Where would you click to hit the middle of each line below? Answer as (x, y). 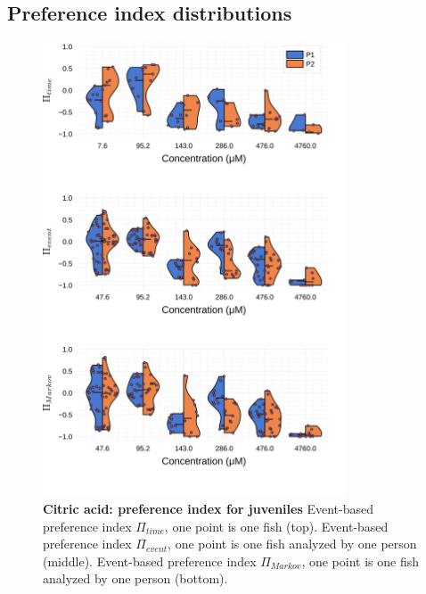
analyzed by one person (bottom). (135, 578)
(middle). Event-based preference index (150, 561)
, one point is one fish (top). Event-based (276, 526)
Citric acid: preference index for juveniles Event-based (208, 509)
